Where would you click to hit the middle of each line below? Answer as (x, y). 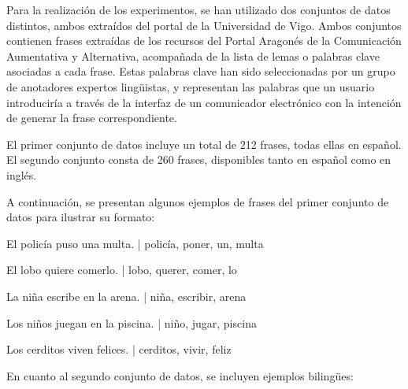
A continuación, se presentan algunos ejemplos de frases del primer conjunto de (198, 201)
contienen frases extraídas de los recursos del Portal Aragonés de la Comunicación (204, 41)
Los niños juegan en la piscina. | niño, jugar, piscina (132, 322)
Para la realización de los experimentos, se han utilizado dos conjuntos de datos (198, 9)
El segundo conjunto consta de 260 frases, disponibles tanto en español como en (199, 159)
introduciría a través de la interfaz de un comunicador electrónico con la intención (204, 102)
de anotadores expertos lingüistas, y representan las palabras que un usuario (191, 86)
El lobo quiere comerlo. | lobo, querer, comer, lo (122, 270)
